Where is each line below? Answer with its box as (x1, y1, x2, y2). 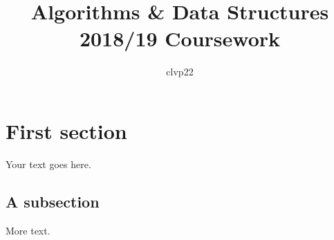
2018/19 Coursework (79, 24, 281, 53)
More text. (6, 223, 50, 237)
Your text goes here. (6, 156, 91, 171)
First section (6, 116, 127, 145)
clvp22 (166, 64, 194, 79)
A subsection (6, 190, 100, 212)
